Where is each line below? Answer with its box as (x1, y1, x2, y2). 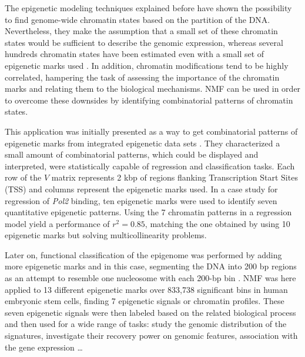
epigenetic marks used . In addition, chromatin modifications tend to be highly (5, 59, 289, 71)
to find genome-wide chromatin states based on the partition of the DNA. (5, 13, 270, 25)
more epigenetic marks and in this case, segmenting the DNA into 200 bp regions (5, 260, 297, 272)
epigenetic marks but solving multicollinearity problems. (5, 229, 207, 241)
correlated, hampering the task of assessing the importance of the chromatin (5, 71, 280, 83)
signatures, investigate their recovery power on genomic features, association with (5, 329, 298, 342)
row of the (5, 171, 42, 183)
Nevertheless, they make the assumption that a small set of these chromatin (5, 25, 278, 37)
